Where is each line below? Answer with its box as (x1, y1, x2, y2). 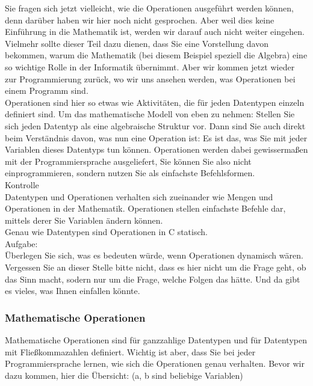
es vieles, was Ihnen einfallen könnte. (5, 284, 140, 297)
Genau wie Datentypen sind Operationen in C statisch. (5, 225, 208, 238)
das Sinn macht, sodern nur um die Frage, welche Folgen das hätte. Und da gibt (5, 272, 300, 285)
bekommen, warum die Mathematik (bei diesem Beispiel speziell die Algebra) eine (5, 49, 308, 61)
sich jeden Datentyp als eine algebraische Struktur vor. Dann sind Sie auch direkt (5, 119, 306, 132)
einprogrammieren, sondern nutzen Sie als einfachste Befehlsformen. (5, 167, 255, 179)
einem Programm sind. (5, 84, 88, 97)
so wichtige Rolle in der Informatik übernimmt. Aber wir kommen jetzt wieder (5, 60, 295, 73)
